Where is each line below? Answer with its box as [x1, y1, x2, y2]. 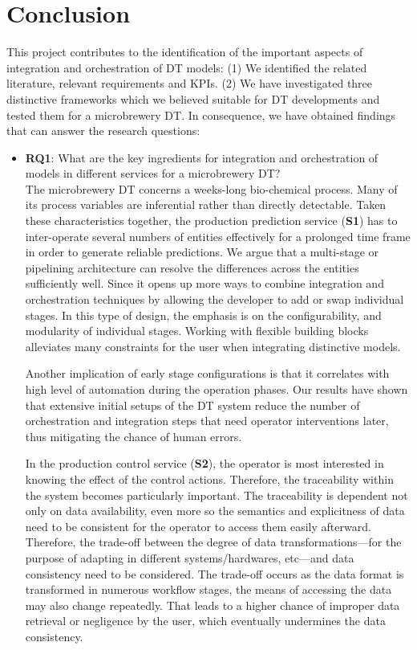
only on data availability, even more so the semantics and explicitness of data [25, 502, 405, 519]
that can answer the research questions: [6, 122, 200, 139]
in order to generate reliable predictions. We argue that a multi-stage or [25, 243, 379, 260]
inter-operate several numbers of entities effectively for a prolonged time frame [25, 227, 411, 244]
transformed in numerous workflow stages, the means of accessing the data [25, 581, 392, 598]
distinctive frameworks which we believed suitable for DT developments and [6, 90, 380, 107]
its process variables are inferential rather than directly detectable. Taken [25, 196, 387, 213]
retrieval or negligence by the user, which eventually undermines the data [25, 612, 386, 629]
